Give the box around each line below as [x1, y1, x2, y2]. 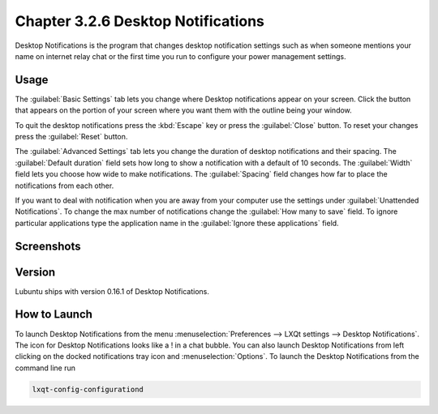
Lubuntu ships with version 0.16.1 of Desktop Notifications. [15, 286, 210, 296]
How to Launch [15, 308, 93, 322]
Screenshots [15, 239, 81, 253]
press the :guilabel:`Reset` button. [15, 132, 128, 142]
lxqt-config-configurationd [32, 385, 144, 394]
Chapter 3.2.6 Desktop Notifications [15, 12, 265, 30]
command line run [15, 363, 76, 373]
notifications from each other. [15, 181, 114, 190]
